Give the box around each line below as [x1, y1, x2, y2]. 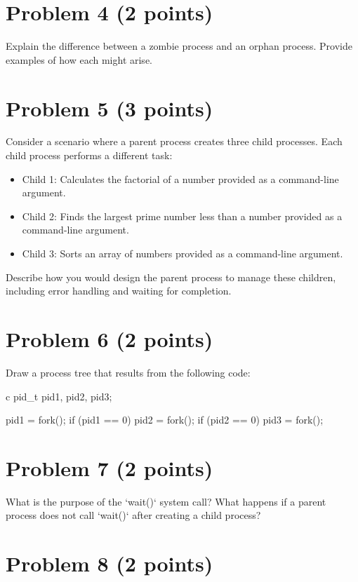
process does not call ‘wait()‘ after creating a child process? [6, 508, 261, 522]
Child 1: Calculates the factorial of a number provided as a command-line [22, 171, 339, 186]
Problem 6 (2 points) [6, 324, 213, 353]
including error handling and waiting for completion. [6, 283, 232, 298]
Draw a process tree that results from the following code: [6, 365, 251, 379]
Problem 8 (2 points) [6, 549, 213, 578]
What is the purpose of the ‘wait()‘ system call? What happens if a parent [6, 494, 326, 508]
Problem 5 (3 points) [6, 93, 213, 122]
